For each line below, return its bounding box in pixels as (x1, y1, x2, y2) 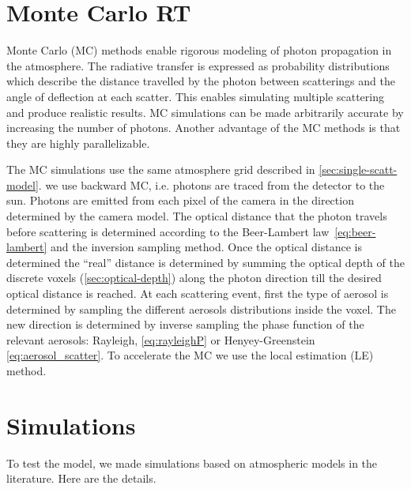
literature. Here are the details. (6, 470, 156, 487)
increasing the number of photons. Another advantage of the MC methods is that (6, 119, 401, 136)
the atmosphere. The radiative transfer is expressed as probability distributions (6, 57, 390, 73)
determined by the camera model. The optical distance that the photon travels (6, 208, 387, 224)
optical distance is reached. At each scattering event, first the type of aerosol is (6, 285, 389, 302)
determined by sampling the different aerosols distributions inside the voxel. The (6, 300, 396, 317)
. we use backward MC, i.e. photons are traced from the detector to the (38, 176, 385, 193)
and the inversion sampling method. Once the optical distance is (51, 239, 362, 255)
